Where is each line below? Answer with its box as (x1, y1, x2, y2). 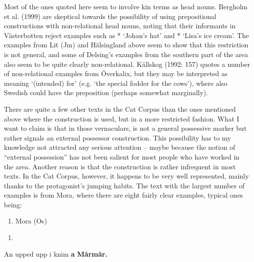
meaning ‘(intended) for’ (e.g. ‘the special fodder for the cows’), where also (4, 78, 228, 88)
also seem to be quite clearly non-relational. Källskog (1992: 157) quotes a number (4, 59, 251, 69)
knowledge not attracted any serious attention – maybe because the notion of (4, 142, 235, 152)
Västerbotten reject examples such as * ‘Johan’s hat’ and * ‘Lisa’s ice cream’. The (4, 30, 249, 40)
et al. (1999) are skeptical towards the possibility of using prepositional (4, 11, 216, 21)
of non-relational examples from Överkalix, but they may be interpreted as (4, 68, 228, 79)
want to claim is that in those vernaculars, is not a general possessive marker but (4, 123, 247, 133)
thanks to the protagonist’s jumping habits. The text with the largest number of (4, 180, 245, 190)
